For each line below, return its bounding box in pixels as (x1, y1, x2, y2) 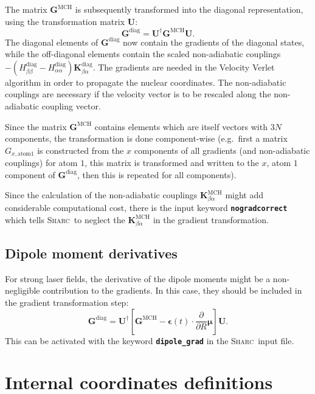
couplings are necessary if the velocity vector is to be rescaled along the (5, 88, 271, 100)
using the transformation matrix (5, 15, 125, 27)
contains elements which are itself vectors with (94, 120, 268, 133)
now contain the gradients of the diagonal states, (123, 35, 305, 48)
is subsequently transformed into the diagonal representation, (75, 3, 303, 15)
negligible (5, 284, 40, 297)
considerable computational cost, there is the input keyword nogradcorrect (5, 201, 288, 214)
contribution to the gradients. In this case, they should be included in (43, 284, 302, 297)
